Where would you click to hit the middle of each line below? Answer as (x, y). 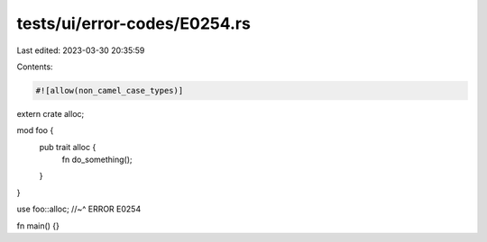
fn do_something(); (97, 160)
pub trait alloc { (68, 147)
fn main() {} (38, 226)
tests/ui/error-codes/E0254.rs (134, 23)
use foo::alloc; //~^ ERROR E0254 (79, 209)
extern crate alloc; (51, 113)
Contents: (35, 67)
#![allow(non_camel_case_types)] (110, 90)
